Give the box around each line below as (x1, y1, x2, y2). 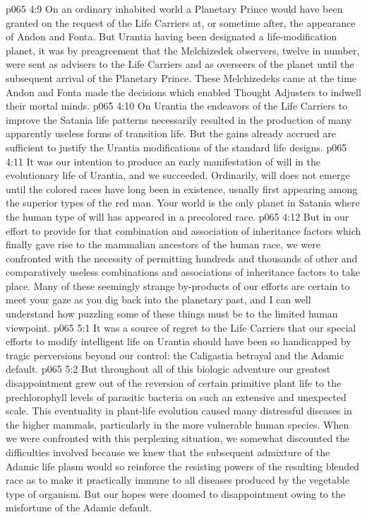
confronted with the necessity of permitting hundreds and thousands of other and (6, 250, 358, 265)
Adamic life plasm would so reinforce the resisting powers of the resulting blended (6, 458, 360, 473)
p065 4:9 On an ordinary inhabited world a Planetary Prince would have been (6, 1, 343, 16)
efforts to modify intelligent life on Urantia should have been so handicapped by (6, 334, 351, 349)
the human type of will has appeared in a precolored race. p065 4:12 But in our (6, 209, 349, 223)
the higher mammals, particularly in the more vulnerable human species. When (6, 417, 349, 431)
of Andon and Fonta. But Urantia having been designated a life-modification (6, 29, 337, 44)
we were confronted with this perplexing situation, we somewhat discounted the (6, 431, 350, 446)
